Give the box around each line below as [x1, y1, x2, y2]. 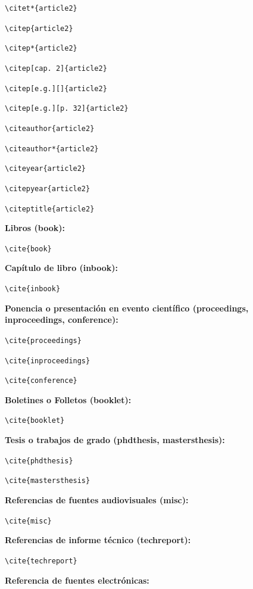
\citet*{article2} [5, 4, 77, 13]
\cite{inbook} [5, 285, 61, 294]
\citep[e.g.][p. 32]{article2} [5, 104, 129, 113]
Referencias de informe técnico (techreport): [5, 534, 191, 546]
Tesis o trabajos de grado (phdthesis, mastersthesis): [5, 434, 225, 446]
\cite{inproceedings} [5, 356, 90, 365]
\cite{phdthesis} [5, 456, 73, 465]
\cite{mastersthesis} [5, 476, 90, 485]
